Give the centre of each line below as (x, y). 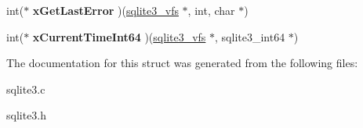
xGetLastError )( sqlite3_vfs (105, 10)
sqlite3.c (26, 89)
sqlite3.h (27, 115)
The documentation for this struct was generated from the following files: (182, 63)
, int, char (211, 10)
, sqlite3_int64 (250, 36)
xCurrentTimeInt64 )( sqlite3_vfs (119, 36)
